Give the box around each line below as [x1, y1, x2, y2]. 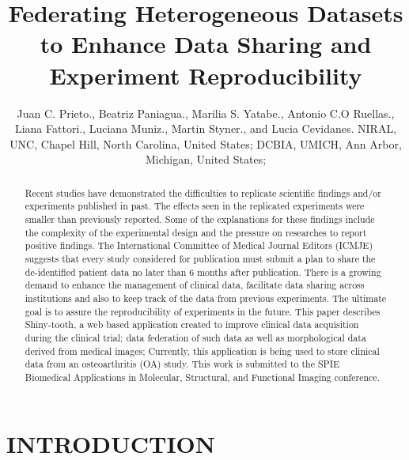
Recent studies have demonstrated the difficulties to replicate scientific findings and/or [25, 186, 381, 199]
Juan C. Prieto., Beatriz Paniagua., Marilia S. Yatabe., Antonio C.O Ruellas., [17, 104, 395, 121]
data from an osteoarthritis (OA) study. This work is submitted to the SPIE [25, 357, 340, 371]
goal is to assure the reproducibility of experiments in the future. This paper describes [25, 304, 381, 318]
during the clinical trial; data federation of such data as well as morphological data [25, 330, 366, 344]
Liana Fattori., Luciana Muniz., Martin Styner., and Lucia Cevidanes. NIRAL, [14, 120, 397, 137]
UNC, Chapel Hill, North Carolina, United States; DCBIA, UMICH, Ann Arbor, [9, 135, 402, 152]
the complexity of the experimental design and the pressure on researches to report [25, 225, 367, 239]
